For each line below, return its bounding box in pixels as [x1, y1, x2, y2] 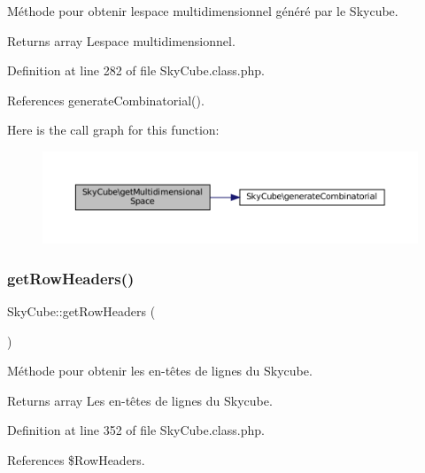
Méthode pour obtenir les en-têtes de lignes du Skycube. [7, 361, 313, 380]
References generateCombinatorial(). [7, 90, 205, 109]
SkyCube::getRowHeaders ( [7, 301, 156, 320]
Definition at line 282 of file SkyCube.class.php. [7, 61, 265, 80]
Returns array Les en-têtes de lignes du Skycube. [7, 391, 273, 409]
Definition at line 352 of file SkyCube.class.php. [7, 421, 265, 439]
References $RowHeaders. [7, 450, 145, 469]
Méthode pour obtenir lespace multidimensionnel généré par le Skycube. [7, 2, 398, 19]
